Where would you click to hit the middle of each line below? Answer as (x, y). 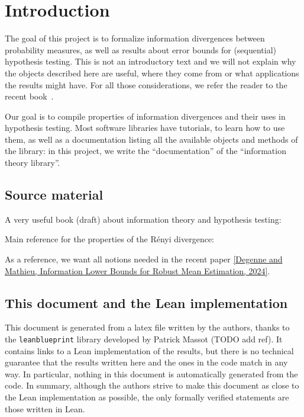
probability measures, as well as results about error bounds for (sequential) (141, 49)
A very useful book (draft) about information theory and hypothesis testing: (143, 219)
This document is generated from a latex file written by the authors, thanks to (147, 327)
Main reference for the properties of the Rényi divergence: (110, 239)
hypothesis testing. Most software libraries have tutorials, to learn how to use (145, 128)
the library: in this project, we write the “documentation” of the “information (145, 151)
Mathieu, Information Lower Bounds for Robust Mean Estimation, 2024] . (138, 270)
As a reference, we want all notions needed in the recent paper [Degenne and (144, 259)
